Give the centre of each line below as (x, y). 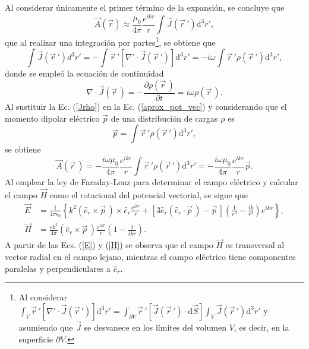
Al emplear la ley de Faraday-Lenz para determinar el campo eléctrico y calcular (152, 182)
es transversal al (255, 245)
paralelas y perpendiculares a (58, 268)
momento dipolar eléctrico (52, 118)
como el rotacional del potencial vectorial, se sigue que (149, 195)
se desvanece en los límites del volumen (155, 327)
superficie (36, 339)
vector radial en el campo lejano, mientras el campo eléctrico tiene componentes (150, 257)
